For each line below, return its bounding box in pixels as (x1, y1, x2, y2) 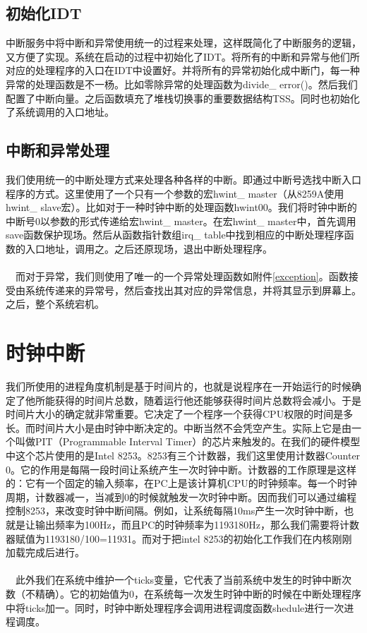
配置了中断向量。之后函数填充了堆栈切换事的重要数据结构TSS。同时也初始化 (6, 90, 360, 105)
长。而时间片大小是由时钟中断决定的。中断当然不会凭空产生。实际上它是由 (6, 420, 351, 435)
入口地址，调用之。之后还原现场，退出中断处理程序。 (25, 241, 272, 255)
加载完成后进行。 (6, 545, 85, 560)
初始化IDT (6, 2, 82, 24)
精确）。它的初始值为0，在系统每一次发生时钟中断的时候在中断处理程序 (35, 586, 361, 601)
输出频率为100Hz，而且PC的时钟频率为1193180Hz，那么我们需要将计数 (35, 517, 360, 531)
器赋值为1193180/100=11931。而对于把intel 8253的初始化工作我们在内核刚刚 (6, 531, 352, 545)
